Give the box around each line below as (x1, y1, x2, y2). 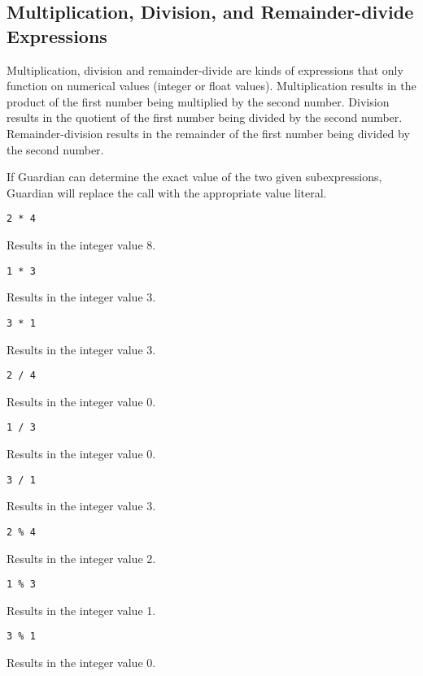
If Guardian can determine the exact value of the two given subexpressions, (7, 168, 382, 185)
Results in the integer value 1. (7, 601, 156, 618)
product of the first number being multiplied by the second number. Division (7, 93, 390, 110)
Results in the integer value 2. (7, 549, 156, 566)
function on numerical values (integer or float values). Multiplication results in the (7, 77, 416, 94)
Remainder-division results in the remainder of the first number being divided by (7, 124, 410, 141)
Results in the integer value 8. (7, 236, 156, 253)
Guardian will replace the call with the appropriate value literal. (7, 184, 327, 201)
